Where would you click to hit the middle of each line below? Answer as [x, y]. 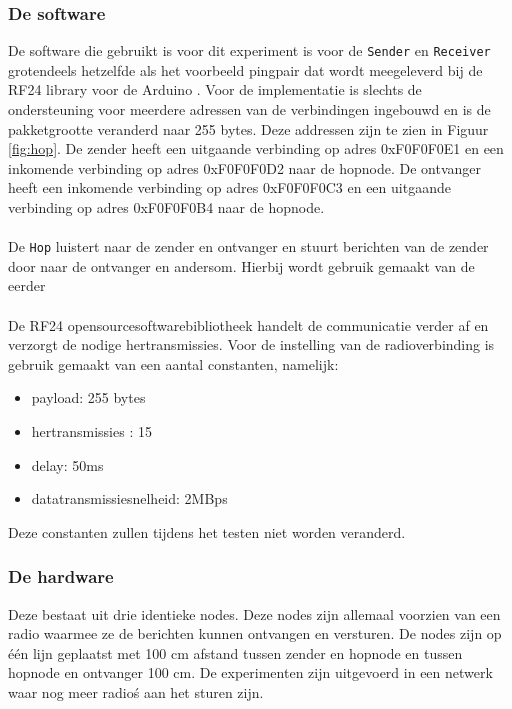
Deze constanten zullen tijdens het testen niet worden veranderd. [207, 531]
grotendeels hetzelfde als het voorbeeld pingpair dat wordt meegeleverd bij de [245, 69]
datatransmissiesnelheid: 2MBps [129, 498]
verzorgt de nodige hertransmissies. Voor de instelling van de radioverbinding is [251, 344]
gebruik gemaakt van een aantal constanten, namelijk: [173, 363]
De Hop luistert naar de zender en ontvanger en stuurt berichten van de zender [248, 246]
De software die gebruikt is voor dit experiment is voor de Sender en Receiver [249, 50]
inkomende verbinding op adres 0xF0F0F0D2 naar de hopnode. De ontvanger [244, 167]
